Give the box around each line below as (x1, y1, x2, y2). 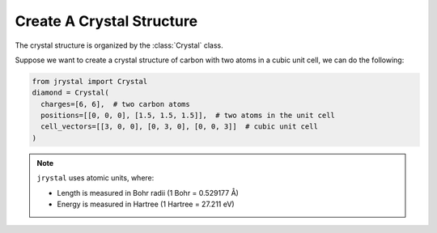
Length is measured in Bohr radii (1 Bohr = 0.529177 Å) (57, 188, 239, 197)
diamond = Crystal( (32, 88, 109, 97)
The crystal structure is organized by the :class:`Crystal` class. (15, 40, 224, 50)
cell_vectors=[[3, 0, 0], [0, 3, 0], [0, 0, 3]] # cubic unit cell (40, 122, 319, 131)
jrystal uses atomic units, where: (36, 173, 155, 183)
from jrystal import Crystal (32, 77, 148, 86)
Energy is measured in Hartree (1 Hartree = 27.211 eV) (57, 199, 235, 210)
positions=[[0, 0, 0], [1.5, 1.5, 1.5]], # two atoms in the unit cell (40, 111, 336, 121)
